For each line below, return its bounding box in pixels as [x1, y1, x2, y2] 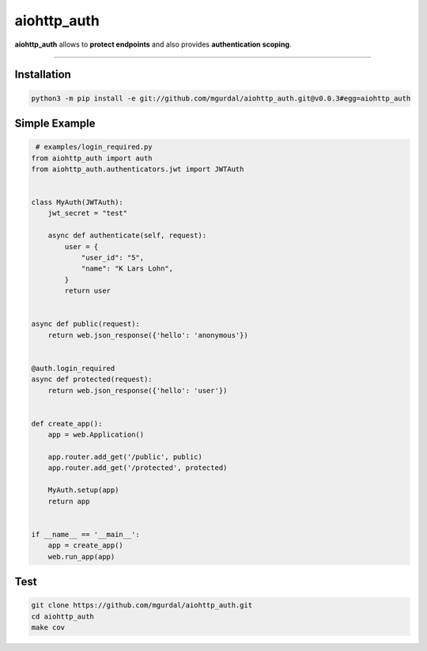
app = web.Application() [47, 430, 145, 439]
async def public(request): [31, 320, 140, 328]
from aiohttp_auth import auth [31, 153, 153, 162]
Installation [14, 68, 71, 81]
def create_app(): [31, 419, 103, 428]
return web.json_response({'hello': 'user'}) [47, 386, 228, 395]
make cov [31, 623, 66, 632]
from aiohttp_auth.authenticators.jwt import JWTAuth [31, 165, 244, 173]
